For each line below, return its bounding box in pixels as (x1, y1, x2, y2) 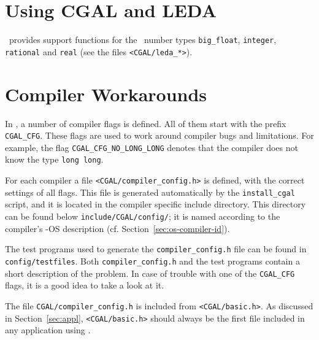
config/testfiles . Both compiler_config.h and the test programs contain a (5, 254, 300, 267)
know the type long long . (5, 153, 104, 166)
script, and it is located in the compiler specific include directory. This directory (5, 198, 306, 211)
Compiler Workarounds (5, 81, 207, 106)
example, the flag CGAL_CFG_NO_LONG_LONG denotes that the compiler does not (5, 141, 298, 153)
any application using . (5, 323, 91, 336)
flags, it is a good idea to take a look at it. (5, 279, 164, 292)
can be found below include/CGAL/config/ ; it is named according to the (5, 210, 280, 223)
